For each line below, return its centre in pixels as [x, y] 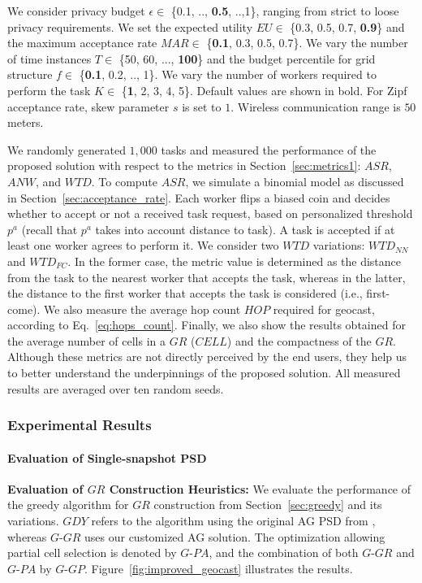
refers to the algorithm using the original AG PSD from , [233, 521]
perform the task [49, 90]
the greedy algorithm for [68, 505]
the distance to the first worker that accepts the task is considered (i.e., [185, 293]
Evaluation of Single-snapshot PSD [107, 457]
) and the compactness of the [299, 340]
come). [24, 309]
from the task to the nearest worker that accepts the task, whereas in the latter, [207, 277]
